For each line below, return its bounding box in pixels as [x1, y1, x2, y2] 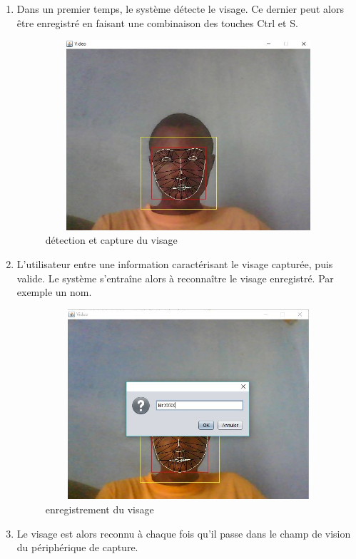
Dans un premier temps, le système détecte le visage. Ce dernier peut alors [16, 1, 344, 16]
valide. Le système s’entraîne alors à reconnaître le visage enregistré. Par [16, 270, 334, 285]
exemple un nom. [16, 284, 92, 299]
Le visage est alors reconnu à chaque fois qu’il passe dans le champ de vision [16, 525, 351, 540]
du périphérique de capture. [16, 540, 138, 555]
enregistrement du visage [45, 502, 154, 517]
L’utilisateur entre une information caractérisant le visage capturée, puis [16, 257, 333, 272]
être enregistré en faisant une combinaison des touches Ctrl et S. [16, 15, 298, 30]
